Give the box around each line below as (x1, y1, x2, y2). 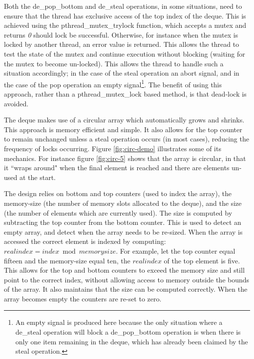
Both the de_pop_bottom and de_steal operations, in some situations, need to (4, 1, 242, 11)
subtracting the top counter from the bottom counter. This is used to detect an (4, 217, 241, 227)
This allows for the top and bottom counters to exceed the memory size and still (4, 265, 245, 275)
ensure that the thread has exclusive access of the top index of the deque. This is (4, 10, 246, 20)
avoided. (4, 98, 29, 108)
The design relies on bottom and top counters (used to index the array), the (4, 188, 232, 199)
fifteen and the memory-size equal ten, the (4, 255, 130, 265)
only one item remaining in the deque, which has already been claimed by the (15, 336, 248, 346)
